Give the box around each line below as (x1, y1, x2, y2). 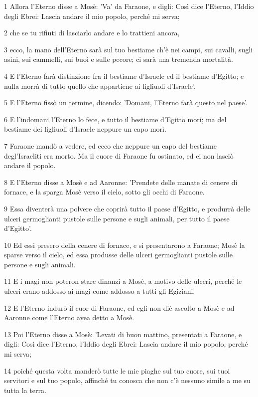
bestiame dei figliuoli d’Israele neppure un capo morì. (4, 124, 166, 134)
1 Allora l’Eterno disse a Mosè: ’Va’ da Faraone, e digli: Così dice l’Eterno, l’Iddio (4, 1, 254, 11)
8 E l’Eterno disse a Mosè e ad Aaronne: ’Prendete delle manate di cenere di (4, 177, 238, 187)
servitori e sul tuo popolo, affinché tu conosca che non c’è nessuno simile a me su (4, 375, 251, 386)
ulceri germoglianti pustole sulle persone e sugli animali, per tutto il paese (4, 213, 230, 223)
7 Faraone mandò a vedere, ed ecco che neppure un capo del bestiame (4, 140, 217, 151)
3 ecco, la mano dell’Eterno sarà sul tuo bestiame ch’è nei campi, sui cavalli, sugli (4, 44, 253, 54)
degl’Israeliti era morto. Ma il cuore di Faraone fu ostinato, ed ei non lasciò (4, 150, 234, 161)
